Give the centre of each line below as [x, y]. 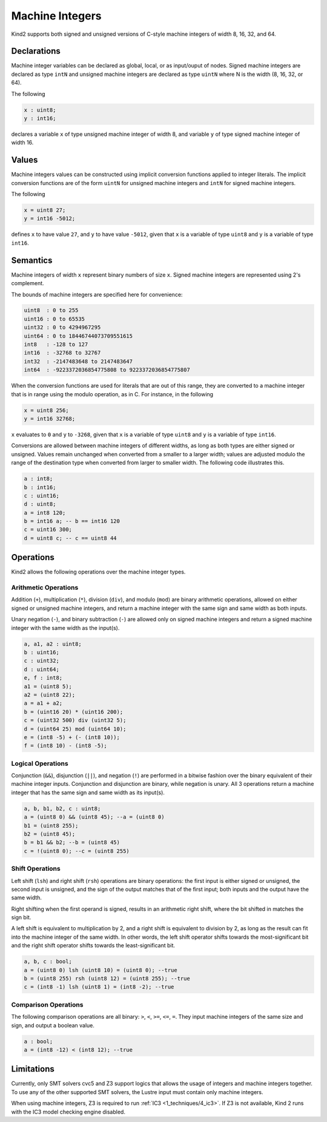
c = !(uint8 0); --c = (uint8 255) [77, 851]
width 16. [22, 143]
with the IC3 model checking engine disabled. [68, 1112]
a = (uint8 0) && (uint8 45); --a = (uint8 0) [94, 817]
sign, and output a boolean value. [53, 1025]
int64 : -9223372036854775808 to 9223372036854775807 [107, 370]
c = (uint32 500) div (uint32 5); [75, 720]
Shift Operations [36, 869]
